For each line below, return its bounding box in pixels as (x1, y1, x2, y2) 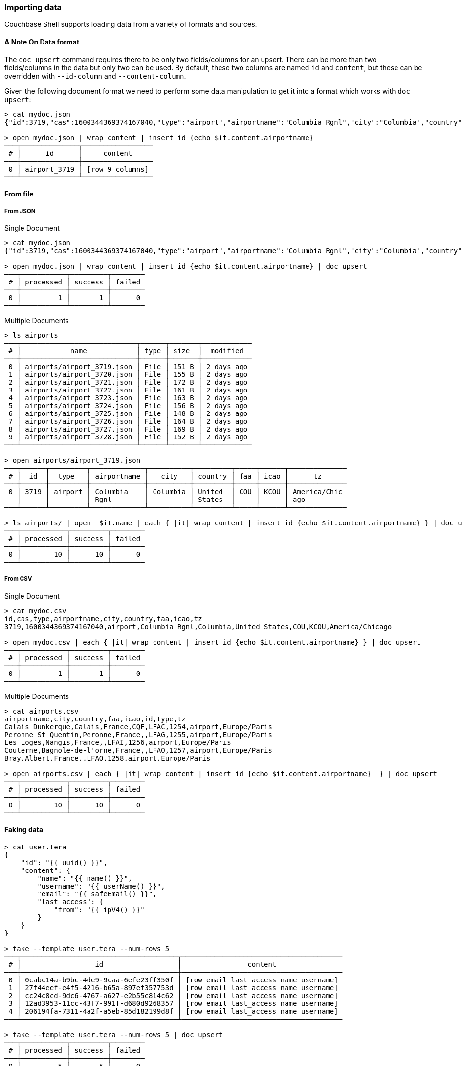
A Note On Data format (4, 37, 80, 46)
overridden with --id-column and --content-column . (4, 71, 186, 80)
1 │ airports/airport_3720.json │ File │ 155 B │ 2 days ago (8, 370, 248, 378)
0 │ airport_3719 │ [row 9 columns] (8, 165, 149, 173)
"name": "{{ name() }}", (37, 874, 132, 882)
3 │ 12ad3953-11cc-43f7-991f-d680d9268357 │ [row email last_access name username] (8, 999, 338, 1007)
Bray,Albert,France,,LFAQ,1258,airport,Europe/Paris (4, 754, 211, 762)
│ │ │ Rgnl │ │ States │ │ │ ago (17, 495, 306, 503)
